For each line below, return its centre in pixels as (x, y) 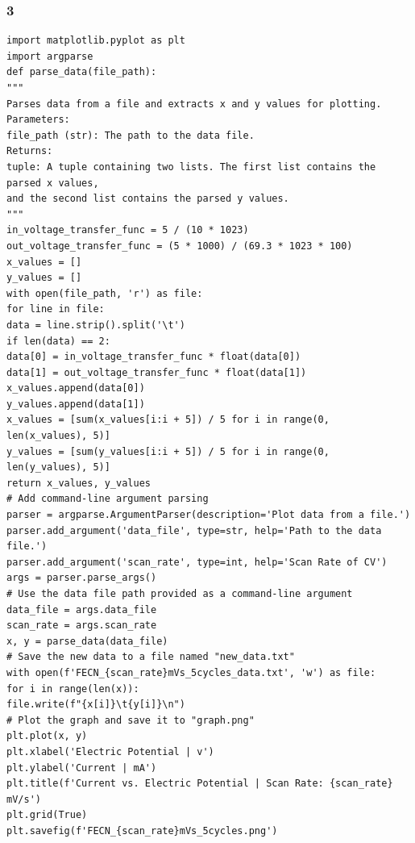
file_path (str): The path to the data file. (131, 135)
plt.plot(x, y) (47, 736)
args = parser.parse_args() (82, 578)
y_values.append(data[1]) (76, 404)
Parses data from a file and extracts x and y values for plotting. (194, 104)
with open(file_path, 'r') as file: (105, 293)
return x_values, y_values (79, 483)
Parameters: (38, 120)
